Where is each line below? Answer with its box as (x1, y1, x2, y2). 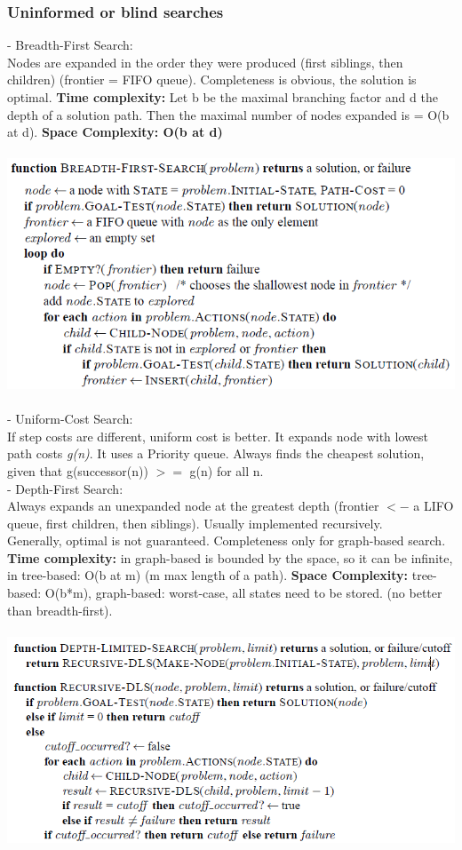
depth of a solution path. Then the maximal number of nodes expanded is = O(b (7, 105, 450, 123)
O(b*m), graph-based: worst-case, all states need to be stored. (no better (44, 584, 442, 602)
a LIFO (413, 496, 454, 515)
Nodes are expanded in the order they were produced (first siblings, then (7, 52, 403, 71)
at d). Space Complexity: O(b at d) (7, 123, 223, 141)
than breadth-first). (7, 600, 113, 619)
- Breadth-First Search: (7, 36, 133, 54)
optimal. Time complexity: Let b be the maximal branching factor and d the (7, 88, 438, 106)
